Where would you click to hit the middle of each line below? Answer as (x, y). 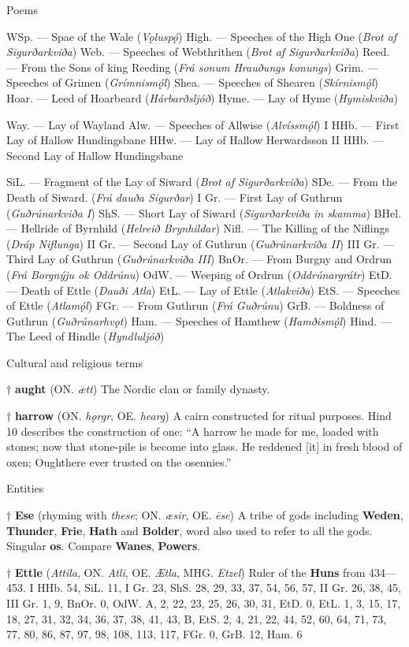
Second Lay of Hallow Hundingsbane (95, 155)
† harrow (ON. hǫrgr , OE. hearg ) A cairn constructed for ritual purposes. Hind (199, 416)
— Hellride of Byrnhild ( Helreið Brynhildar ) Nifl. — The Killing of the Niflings (198, 228)
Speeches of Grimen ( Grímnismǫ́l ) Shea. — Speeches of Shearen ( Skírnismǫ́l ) (192, 82)
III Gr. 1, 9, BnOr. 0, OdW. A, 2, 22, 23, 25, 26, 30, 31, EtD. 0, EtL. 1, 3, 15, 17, (204, 603)
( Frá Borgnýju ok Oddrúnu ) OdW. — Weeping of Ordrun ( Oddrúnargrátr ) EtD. (199, 274)
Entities (25, 488)
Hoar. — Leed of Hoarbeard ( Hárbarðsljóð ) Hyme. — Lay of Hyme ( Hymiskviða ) (202, 97)
